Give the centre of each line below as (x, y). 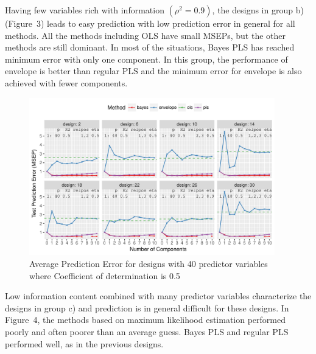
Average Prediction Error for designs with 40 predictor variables (149, 263)
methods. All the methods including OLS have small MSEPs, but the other (146, 35)
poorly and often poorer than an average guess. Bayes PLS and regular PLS (147, 331)
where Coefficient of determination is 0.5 (105, 275)
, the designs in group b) (258, 10)
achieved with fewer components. (66, 82)
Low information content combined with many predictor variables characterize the (158, 296)
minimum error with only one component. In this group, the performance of (146, 59)
